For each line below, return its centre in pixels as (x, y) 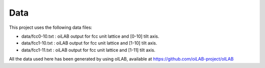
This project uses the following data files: (51, 27)
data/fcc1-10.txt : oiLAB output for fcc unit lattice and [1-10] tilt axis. (89, 43)
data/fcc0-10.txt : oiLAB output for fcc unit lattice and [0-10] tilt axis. (90, 36)
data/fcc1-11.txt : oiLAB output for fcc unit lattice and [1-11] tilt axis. (88, 50)
